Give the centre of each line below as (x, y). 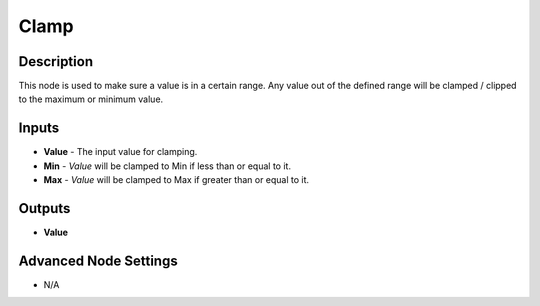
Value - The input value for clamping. (120, 152)
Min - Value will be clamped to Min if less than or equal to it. (167, 166)
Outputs (44, 208)
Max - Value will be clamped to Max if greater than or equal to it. (176, 180)
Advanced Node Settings (98, 260)
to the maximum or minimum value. (91, 99)
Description (56, 61)
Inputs (39, 128)
